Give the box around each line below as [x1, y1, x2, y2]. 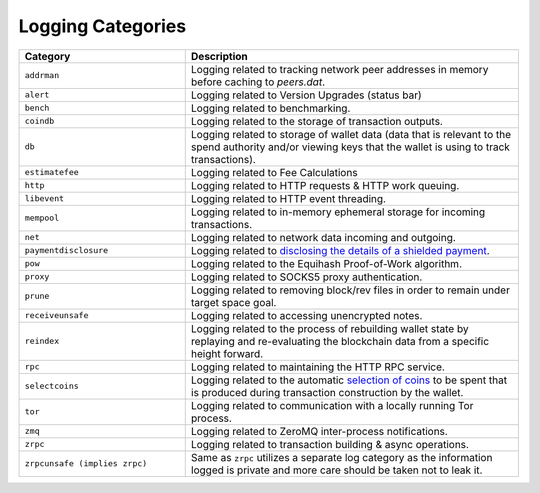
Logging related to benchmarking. [190, 101, 351, 115]
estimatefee [24, 167, 79, 178]
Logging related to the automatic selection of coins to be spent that [190, 373, 508, 387]
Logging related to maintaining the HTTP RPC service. [190, 360, 445, 374]
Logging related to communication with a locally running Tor [190, 398, 474, 412]
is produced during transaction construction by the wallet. [190, 385, 464, 399]
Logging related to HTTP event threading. [190, 191, 387, 205]
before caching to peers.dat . [190, 75, 326, 89]
